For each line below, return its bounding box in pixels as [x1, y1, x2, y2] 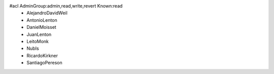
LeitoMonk [26, 38, 49, 44]
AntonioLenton [26, 17, 58, 23]
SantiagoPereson [26, 60, 63, 66]
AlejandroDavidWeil [26, 10, 68, 16]
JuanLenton [26, 31, 52, 38]
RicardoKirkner [26, 52, 58, 58]
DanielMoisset [26, 24, 57, 30]
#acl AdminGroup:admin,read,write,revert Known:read [9, 3, 123, 9]
